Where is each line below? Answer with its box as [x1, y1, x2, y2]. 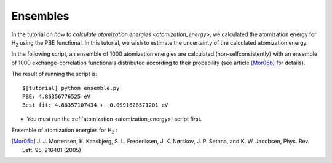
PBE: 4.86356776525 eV [22, 93, 91, 100]
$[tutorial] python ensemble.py [22, 85, 120, 91]
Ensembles [11, 9, 69, 23]
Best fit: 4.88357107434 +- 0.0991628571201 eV [22, 102, 168, 108]
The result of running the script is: [11, 70, 98, 78]
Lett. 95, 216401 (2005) [22, 146, 81, 153]
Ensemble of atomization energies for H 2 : [11, 126, 118, 135]
